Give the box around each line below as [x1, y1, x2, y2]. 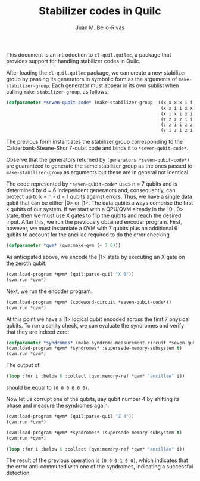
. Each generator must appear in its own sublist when [48, 82, 179, 89]
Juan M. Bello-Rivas [75, 24, 125, 31]
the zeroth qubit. [6, 260, 47, 267]
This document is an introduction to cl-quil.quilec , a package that [6, 51, 171, 58]
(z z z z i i [160, 116, 193, 122]
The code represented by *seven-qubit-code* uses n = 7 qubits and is [6, 180, 177, 187]
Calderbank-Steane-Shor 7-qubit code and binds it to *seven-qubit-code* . [6, 144, 189, 152]
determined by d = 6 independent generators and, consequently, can [6, 187, 176, 194]
